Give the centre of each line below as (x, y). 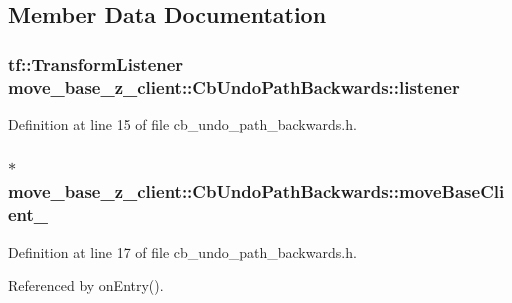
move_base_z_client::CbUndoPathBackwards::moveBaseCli (256, 191)
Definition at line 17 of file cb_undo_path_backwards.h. (182, 251)
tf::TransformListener (96, 63)
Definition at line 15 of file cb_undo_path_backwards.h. (182, 123)
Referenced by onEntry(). (86, 285)
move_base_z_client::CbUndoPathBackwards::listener (234, 86)
